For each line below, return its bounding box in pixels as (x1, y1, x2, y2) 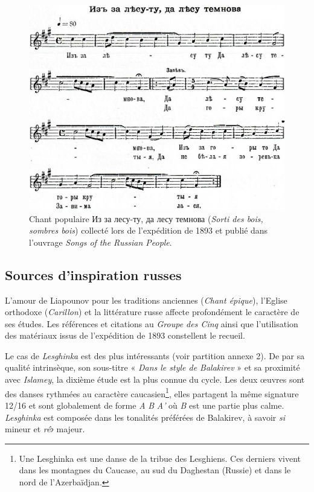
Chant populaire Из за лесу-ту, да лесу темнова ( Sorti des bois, (29, 212, 263, 225)
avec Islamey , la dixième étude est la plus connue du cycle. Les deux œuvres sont (5, 373, 305, 386)
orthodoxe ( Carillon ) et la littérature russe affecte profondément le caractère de (5, 305, 300, 318)
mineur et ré (5, 423, 51, 435)
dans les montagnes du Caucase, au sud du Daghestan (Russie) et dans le (19, 464, 291, 476)
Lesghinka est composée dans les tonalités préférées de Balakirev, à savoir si (5, 411, 285, 423)
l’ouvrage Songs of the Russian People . (29, 235, 172, 248)
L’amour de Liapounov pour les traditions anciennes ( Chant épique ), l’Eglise (5, 293, 287, 306)
